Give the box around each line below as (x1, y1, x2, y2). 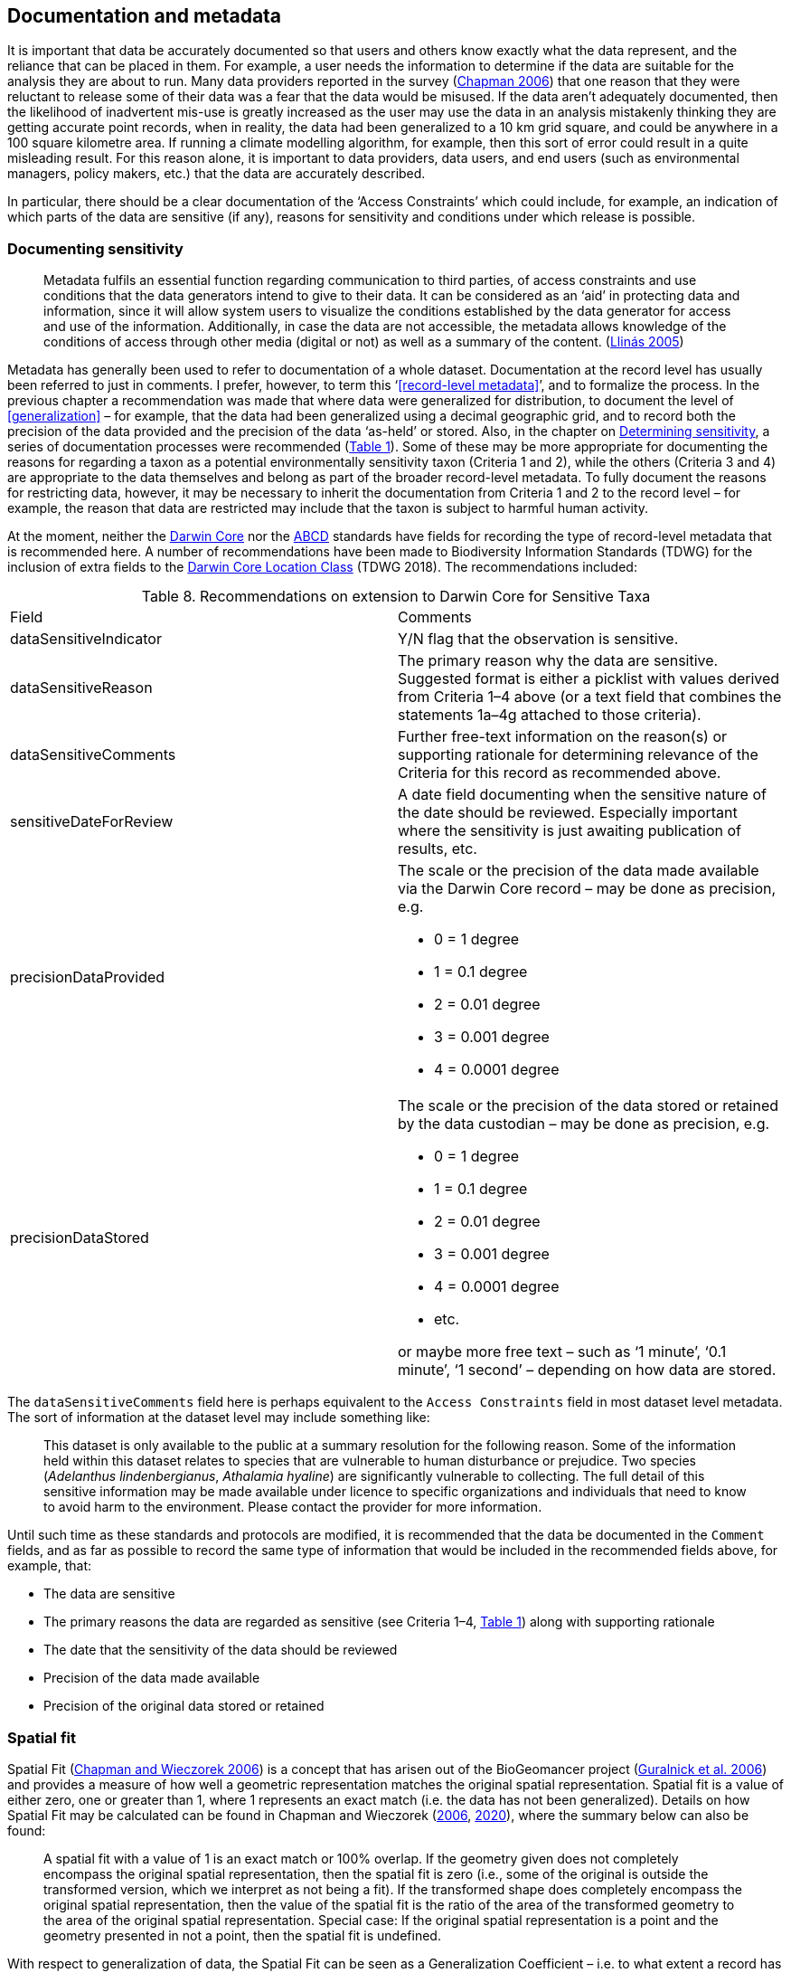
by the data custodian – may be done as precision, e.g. (398, 1115, 770, 1134)
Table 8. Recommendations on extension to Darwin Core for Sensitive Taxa (141, 587, 651, 606)
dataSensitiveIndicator (10, 630, 162, 649)
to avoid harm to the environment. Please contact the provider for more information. (43, 1499, 542, 1515)
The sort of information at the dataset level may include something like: (7, 1409, 430, 1426)
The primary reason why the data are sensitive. (398, 651, 719, 670)
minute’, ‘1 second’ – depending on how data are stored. (398, 1361, 777, 1380)
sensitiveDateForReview (10, 812, 174, 831)
